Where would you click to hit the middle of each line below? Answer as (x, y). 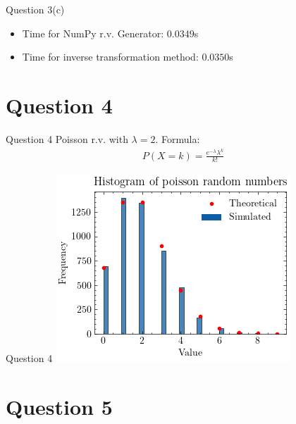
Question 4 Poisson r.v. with (67, 138)
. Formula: (178, 138)
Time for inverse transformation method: (110, 57)
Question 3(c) (35, 9)
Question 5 (59, 407)
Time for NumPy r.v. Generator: (93, 33)
